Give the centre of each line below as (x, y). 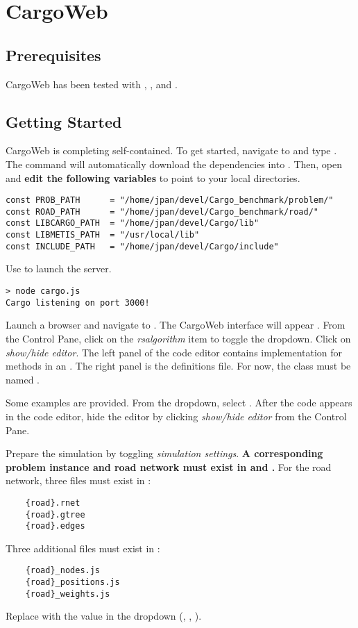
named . (23, 379)
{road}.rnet (53, 503)
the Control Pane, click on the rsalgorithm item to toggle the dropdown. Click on (178, 338)
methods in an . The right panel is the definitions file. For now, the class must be (178, 366)
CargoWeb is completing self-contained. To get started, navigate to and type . (171, 150)
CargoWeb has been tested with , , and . (92, 84)
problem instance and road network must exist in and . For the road (169, 466)
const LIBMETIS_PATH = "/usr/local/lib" (103, 235)
